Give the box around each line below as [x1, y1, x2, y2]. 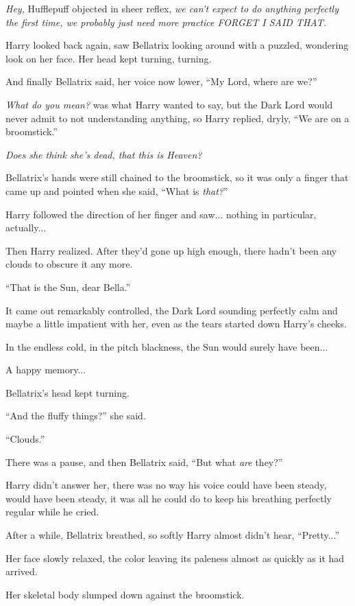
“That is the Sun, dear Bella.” [5, 279, 131, 294]
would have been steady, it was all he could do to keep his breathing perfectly [5, 491, 332, 505]
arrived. [5, 564, 38, 579]
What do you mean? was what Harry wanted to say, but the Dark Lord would [5, 97, 333, 111]
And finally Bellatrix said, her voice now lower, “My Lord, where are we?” [5, 74, 317, 89]
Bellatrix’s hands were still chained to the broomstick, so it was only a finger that [5, 170, 349, 185]
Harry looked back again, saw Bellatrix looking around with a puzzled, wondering [5, 38, 349, 52]
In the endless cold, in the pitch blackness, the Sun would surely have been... [5, 339, 328, 353]
